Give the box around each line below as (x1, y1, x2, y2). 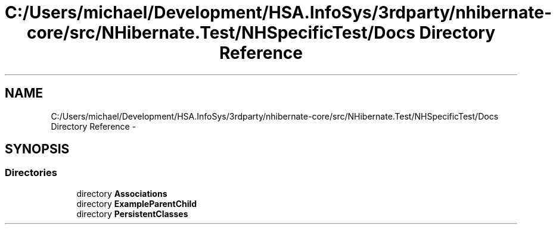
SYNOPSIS (5, 142, 70, 157)
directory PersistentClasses (76, 208, 188, 219)
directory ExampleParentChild (76, 198, 197, 209)
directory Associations (76, 188, 167, 199)
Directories (5, 167, 57, 179)
